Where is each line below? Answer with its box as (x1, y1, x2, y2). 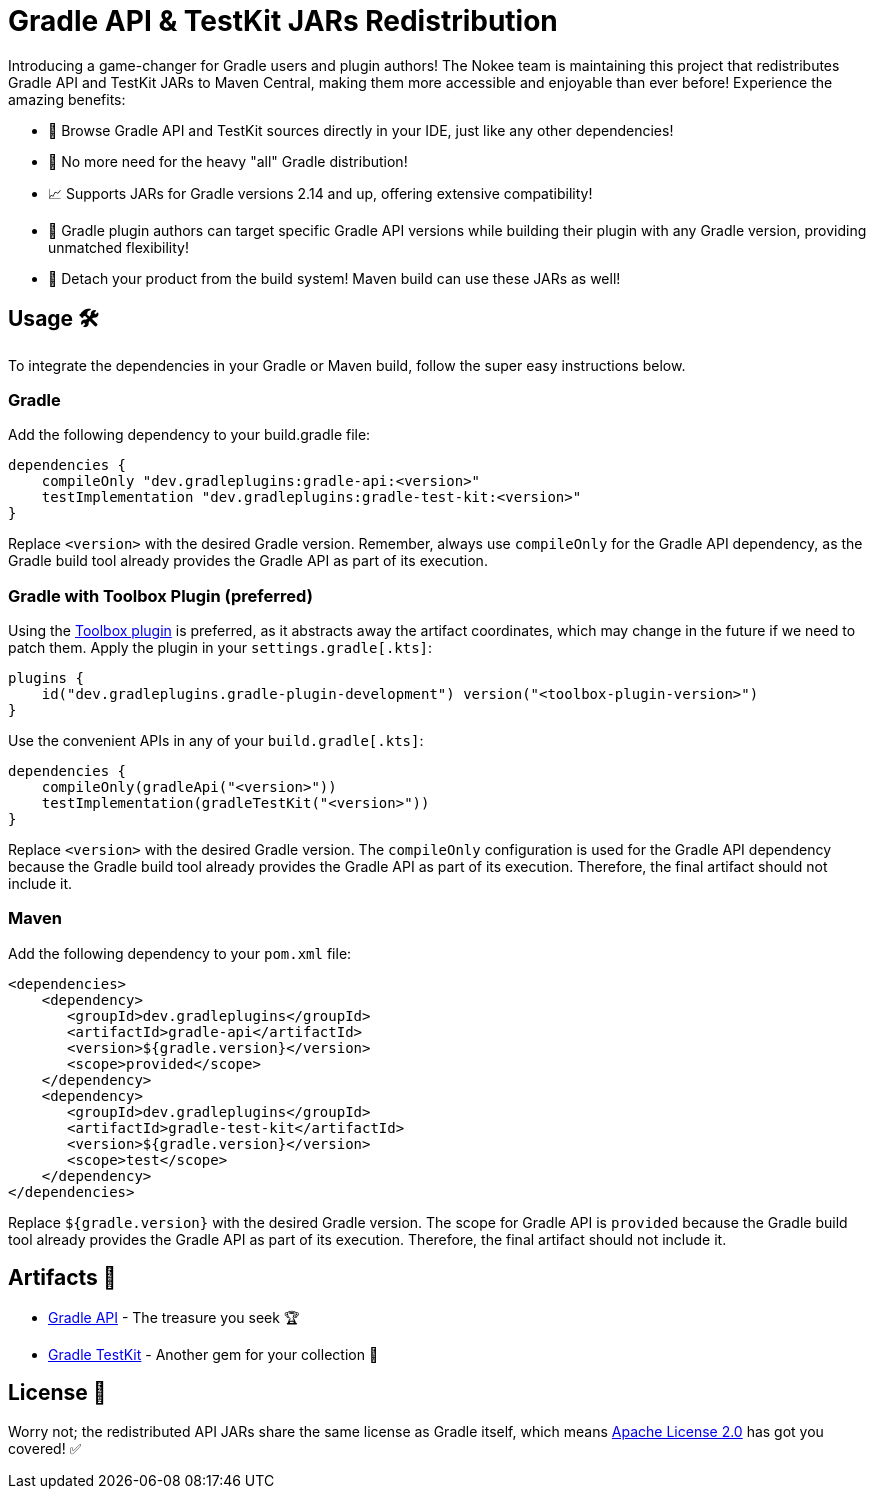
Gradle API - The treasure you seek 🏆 (48, 1308, 300, 1326)
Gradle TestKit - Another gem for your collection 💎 (48, 1345, 379, 1363)
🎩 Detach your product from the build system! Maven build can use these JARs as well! (48, 269, 621, 287)
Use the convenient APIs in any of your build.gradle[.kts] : (8, 732, 424, 750)
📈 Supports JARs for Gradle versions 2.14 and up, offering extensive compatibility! (48, 184, 593, 202)
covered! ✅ (8, 1439, 82, 1457)
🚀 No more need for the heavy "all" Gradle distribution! (48, 152, 408, 170)
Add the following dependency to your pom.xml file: (8, 944, 352, 962)
